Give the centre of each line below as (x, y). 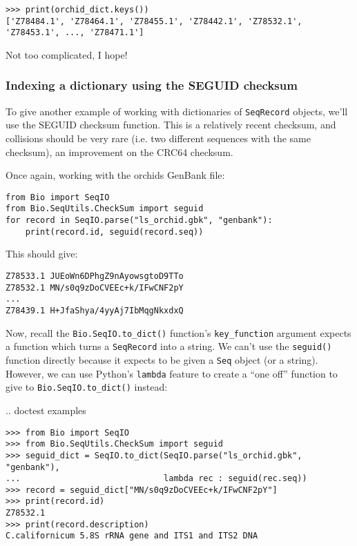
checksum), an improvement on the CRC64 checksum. (119, 152)
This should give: (42, 254)
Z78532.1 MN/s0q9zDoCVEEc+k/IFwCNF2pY (95, 287)
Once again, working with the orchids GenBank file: (115, 175)
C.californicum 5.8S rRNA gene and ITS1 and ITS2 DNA (132, 536)
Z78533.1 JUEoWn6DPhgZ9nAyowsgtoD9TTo (95, 276)
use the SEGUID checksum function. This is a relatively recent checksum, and (171, 125)
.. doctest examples (46, 410)
